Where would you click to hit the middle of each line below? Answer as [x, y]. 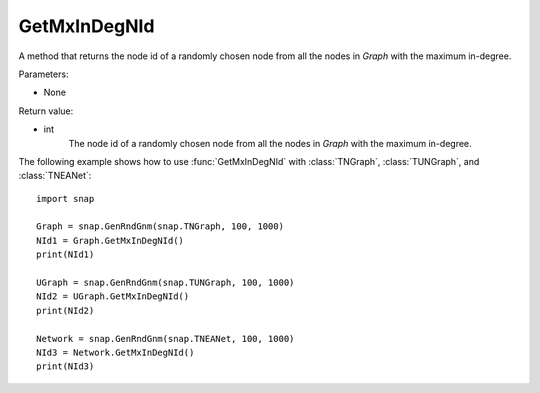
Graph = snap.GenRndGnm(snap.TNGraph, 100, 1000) [160, 226]
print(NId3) [65, 366]
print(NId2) [65, 310]
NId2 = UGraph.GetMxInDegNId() [113, 296]
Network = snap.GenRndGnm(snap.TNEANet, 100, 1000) [165, 338]
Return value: [46, 111]
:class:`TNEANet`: [55, 176]
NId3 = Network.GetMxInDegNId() [115, 352]
